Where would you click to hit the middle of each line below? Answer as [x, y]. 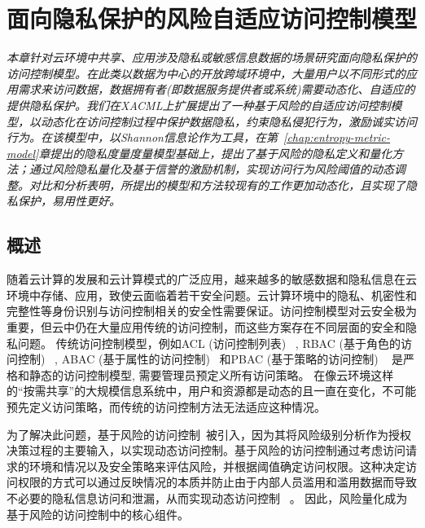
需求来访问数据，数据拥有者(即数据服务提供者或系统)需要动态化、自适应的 [216, 89]
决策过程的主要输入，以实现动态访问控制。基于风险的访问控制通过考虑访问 [206, 450]
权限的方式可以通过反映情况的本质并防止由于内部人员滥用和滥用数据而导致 [217, 482]
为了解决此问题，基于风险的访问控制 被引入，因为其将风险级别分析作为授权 [209, 434]
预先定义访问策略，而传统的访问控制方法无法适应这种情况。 [166, 407]
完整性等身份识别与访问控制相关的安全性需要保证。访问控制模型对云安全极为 [212, 311]
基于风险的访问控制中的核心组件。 [98, 514]
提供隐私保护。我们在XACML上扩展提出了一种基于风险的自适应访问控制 [199, 105]
